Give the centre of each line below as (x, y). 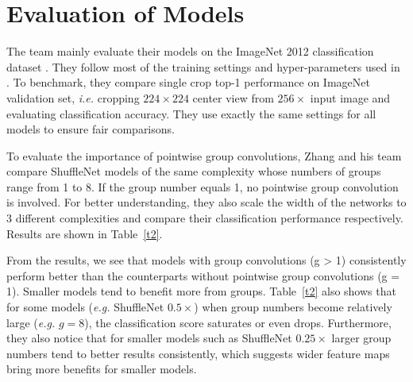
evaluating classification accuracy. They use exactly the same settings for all (191, 113)
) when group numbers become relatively (293, 307)
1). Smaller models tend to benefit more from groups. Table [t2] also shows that (201, 291)
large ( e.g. (31, 322)
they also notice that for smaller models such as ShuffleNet (149, 338)
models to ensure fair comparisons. (91, 129)
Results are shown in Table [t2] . (85, 233)
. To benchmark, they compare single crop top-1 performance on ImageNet (188, 82)
